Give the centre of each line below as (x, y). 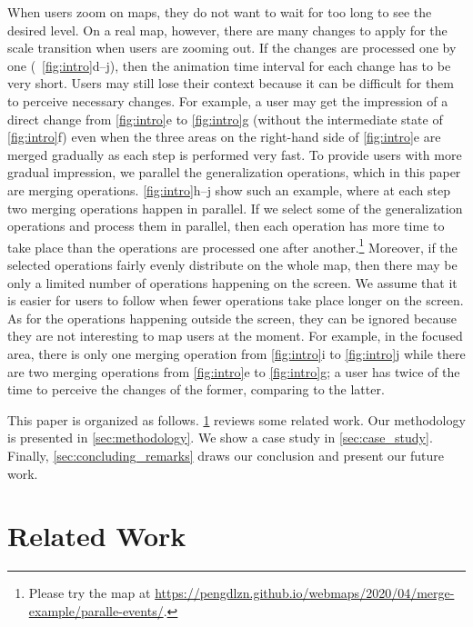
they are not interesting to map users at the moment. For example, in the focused (235, 336)
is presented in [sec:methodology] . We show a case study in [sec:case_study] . (220, 438)
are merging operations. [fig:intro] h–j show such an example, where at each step (229, 189)
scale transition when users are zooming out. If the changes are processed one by (232, 48)
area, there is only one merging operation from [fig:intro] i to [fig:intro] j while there (236, 353)
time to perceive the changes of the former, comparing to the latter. (196, 389)
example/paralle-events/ (96, 610)
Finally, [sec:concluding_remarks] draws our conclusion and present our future (226, 455)
